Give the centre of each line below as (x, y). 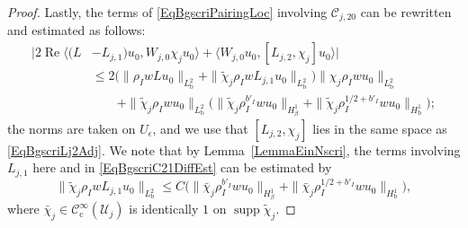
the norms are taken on (72, 128)
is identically (164, 209)
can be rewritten (406, 12)
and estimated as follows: (76, 30)
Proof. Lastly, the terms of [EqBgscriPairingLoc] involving (167, 12)
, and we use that (200, 128)
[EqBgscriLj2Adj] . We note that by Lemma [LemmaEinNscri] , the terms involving (234, 149)
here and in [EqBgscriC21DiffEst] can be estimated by (182, 167)
